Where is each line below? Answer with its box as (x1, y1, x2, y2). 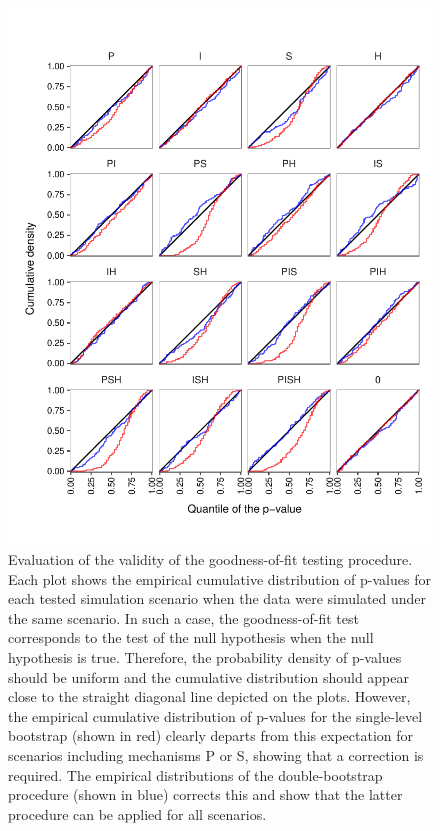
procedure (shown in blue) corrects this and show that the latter (8, 784, 403, 805)
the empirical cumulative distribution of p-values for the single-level (8, 705, 423, 726)
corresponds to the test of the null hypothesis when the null (8, 627, 374, 648)
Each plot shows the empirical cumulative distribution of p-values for (8, 568, 431, 589)
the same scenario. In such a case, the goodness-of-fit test (8, 607, 359, 628)
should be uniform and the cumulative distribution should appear (8, 666, 409, 687)
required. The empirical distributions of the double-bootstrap (8, 764, 383, 785)
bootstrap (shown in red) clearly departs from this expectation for (8, 725, 414, 746)
